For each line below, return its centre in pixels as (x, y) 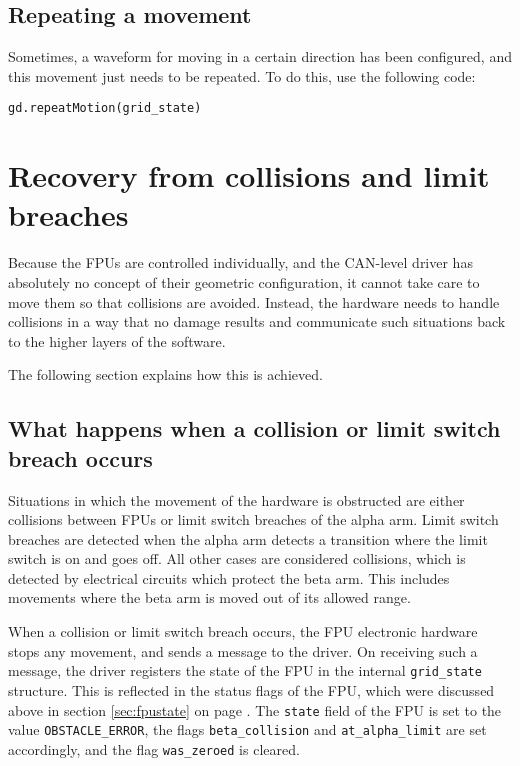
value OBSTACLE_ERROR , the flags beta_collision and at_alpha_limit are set (247, 729)
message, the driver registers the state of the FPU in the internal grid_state (245, 670)
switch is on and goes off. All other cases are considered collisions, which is (237, 558)
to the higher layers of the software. (117, 340)
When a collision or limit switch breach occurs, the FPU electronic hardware (243, 631)
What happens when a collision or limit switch (254, 428)
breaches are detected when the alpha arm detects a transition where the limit (248, 538)
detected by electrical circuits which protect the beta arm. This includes (229, 577)
